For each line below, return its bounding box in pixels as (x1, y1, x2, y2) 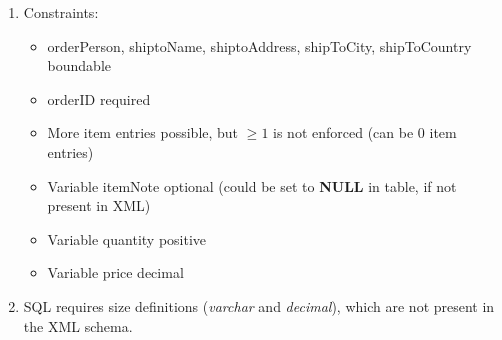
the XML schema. (23, 315, 133, 336)
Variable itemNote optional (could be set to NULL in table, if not (47, 175, 457, 196)
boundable (47, 55, 112, 76)
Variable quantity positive (47, 228, 207, 249)
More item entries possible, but (47, 122, 239, 143)
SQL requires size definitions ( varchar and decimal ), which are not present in (23, 295, 495, 316)
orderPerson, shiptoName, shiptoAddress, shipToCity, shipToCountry (47, 35, 472, 56)
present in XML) (47, 195, 151, 216)
